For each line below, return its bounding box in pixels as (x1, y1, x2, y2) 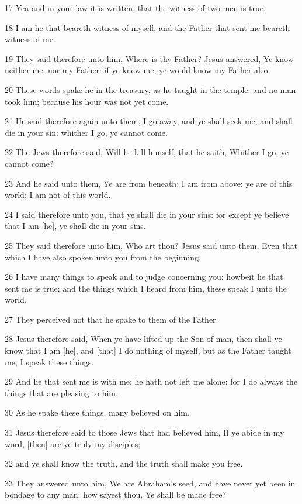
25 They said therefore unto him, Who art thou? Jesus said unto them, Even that (5, 239, 297, 251)
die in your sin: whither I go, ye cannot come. (5, 126, 168, 138)
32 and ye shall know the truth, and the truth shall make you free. (5, 457, 243, 469)
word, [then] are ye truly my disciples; (5, 437, 141, 450)
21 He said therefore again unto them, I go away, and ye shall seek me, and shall (5, 115, 293, 127)
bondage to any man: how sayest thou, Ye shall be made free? (5, 488, 227, 500)
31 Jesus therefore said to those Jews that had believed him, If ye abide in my (5, 426, 284, 438)
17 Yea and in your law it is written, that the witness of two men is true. (5, 2, 266, 13)
